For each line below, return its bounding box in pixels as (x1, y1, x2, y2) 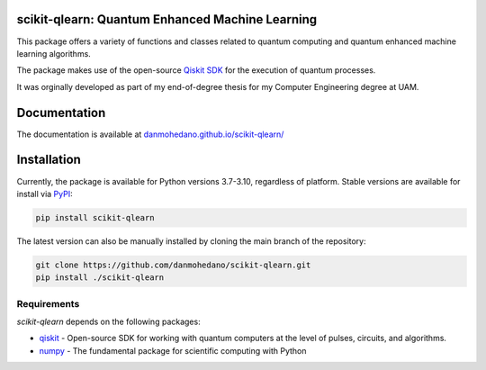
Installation (16, 152, 81, 167)
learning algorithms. (16, 48, 92, 59)
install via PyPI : (16, 188, 73, 199)
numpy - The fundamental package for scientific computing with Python (39, 345, 307, 356)
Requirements (16, 297, 80, 310)
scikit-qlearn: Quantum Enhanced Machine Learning (16, 12, 318, 27)
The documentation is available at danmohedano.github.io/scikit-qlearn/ (16, 129, 284, 140)
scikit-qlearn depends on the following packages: (16, 316, 202, 327)
